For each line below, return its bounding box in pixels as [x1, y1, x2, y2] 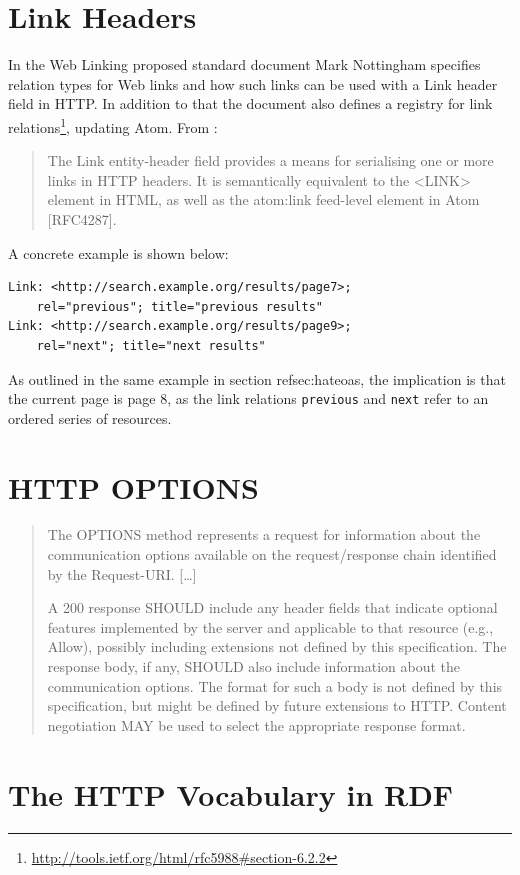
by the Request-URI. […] [47, 563, 197, 584]
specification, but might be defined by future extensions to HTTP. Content [47, 695, 507, 716]
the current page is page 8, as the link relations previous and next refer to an [8, 388, 489, 409]
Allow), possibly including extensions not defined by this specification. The [47, 636, 507, 657]
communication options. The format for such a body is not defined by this [47, 675, 503, 696]
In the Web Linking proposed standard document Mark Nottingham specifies [8, 54, 481, 75]
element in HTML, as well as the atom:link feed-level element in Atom [47, 189, 480, 210]
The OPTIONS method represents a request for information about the [47, 524, 481, 545]
